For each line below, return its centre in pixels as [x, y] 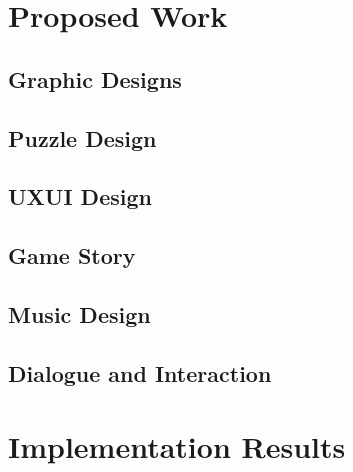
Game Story [72, 255]
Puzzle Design [82, 137]
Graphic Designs [95, 78]
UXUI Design [80, 196]
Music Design [79, 313]
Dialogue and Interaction [140, 372]
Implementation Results [177, 446]
